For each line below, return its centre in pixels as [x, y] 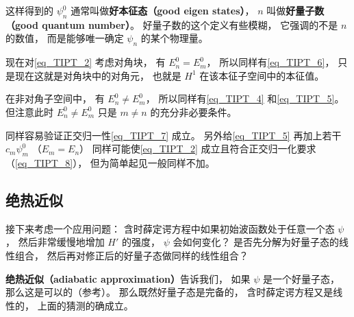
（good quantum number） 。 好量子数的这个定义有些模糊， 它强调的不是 [172, 24]
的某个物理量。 [174, 38]
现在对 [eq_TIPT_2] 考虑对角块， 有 [86, 62]
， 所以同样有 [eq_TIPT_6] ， [270, 62]
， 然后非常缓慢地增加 [55, 242]
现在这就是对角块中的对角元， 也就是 [98, 75]
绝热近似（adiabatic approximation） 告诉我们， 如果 [128, 278]
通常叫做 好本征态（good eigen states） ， [163, 10]
